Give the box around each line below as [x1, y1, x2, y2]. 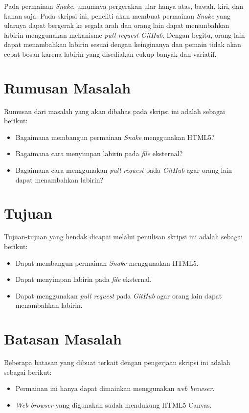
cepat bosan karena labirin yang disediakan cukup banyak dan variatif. [4, 48, 217, 59]
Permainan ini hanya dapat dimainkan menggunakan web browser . [15, 383, 215, 393]
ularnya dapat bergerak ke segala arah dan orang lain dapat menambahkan [4, 20, 229, 30]
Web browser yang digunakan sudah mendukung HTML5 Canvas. [15, 399, 212, 410]
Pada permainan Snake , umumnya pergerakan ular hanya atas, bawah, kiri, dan [4, 1, 243, 11]
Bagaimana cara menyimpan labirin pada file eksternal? [15, 148, 183, 159]
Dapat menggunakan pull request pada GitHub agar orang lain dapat [15, 290, 222, 300]
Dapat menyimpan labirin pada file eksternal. [15, 274, 152, 284]
